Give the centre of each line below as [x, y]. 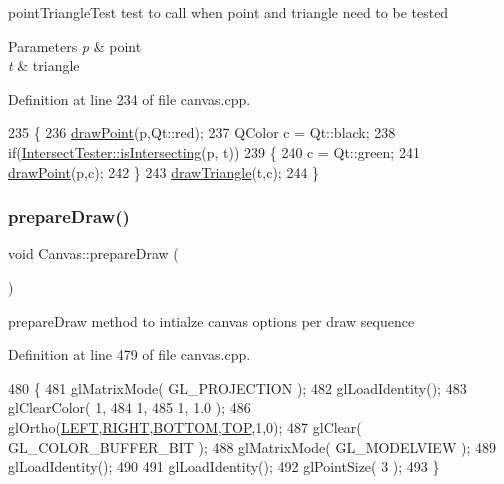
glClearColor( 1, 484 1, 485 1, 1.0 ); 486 [129, 407]
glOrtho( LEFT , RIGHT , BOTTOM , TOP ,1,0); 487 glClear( [185, 426]
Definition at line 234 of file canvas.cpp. [129, 98]
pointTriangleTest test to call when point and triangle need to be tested [228, 12]
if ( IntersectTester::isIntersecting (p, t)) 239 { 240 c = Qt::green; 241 [214, 151]
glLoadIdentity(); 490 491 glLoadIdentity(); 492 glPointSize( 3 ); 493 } [224, 466]
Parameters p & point [75, 45]
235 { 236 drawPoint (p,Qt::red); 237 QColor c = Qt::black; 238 [202, 132]
